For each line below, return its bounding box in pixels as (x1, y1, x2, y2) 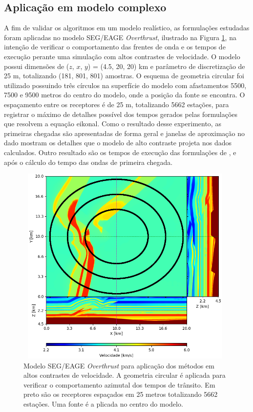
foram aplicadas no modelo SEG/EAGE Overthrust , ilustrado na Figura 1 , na (4, 32, 236, 42)
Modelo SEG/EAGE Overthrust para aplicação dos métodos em (23, 360, 214, 370)
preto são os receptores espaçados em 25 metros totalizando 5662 (23, 389, 218, 399)
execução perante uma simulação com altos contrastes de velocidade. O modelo (4, 51, 240, 61)
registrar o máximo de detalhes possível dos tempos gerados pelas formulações (4, 109, 238, 119)
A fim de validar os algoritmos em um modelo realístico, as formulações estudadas (4, 23, 250, 33)
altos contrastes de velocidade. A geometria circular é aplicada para (23, 370, 226, 380)
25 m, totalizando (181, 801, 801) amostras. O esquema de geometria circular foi (4, 70, 244, 81)
